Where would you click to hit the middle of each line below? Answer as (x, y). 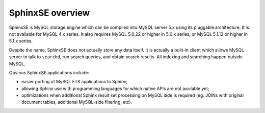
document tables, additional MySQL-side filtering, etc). (77, 102)
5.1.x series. (21, 41)
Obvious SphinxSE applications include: (49, 72)
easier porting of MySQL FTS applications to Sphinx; (74, 82)
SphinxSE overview (50, 13)
